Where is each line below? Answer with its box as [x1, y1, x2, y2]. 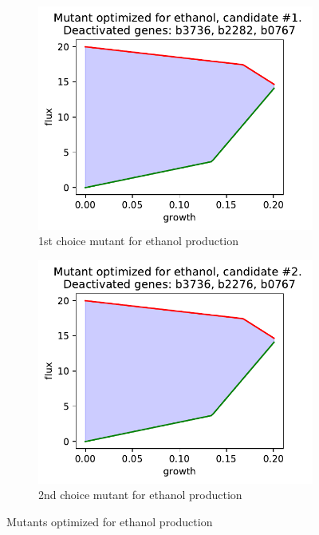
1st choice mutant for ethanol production [38, 232, 239, 249]
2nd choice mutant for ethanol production [38, 486, 242, 503]
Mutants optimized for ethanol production [6, 513, 213, 529]
